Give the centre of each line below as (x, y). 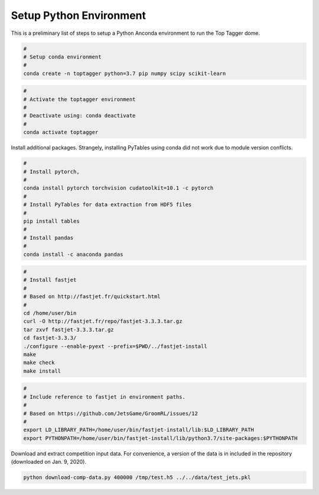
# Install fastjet (50, 280)
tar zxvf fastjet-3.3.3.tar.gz (69, 330)
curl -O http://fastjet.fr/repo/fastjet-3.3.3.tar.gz (103, 321)
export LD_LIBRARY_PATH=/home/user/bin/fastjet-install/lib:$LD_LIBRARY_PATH (139, 430)
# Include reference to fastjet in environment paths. (104, 397)
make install (42, 371)
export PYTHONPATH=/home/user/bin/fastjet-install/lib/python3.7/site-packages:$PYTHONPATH (160, 438)
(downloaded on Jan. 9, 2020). (49, 462)
